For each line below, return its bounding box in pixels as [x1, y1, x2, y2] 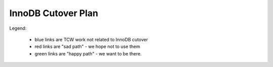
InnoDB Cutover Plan [9, 8, 99, 19]
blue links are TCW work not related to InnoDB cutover [34, 36, 148, 42]
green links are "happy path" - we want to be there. [34, 50, 142, 56]
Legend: [9, 25, 27, 31]
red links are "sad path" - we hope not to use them [34, 43, 140, 50]
